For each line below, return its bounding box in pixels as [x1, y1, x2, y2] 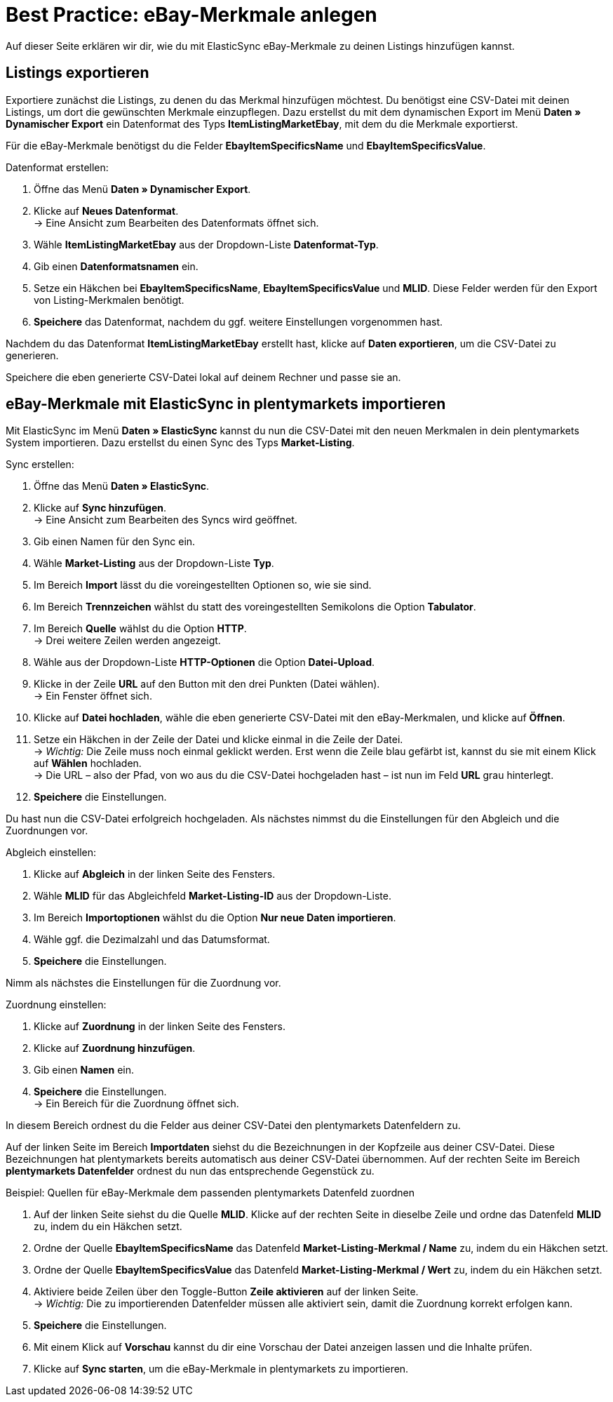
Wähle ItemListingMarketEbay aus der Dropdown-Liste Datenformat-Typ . [34, 238, 379, 251]
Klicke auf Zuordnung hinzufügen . [34, 1042, 196, 1055]
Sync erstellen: [6, 458, 74, 471]
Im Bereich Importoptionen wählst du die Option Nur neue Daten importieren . [34, 912, 396, 924]
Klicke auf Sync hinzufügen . [34, 502, 166, 514]
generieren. [6, 349, 59, 361]
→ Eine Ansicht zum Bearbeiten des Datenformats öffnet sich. [34, 216, 319, 229]
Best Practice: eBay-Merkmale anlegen [6, 3, 377, 27]
